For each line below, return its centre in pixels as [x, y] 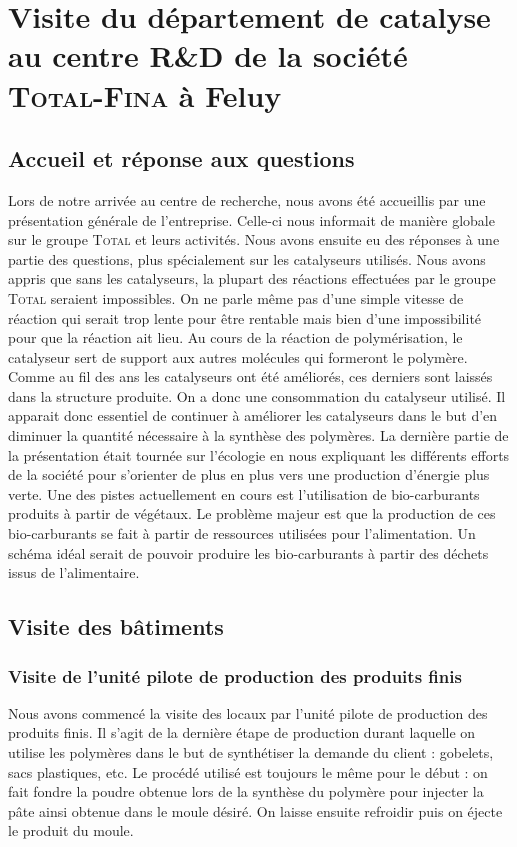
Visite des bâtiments [116, 626]
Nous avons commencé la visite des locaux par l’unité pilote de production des [248, 712]
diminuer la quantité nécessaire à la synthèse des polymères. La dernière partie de [258, 435]
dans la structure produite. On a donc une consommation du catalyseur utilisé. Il [257, 395]
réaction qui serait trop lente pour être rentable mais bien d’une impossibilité [245, 317]
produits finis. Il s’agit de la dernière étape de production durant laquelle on [242, 732]
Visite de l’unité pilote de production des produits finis [235, 675]
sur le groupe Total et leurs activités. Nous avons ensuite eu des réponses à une [254, 239]
